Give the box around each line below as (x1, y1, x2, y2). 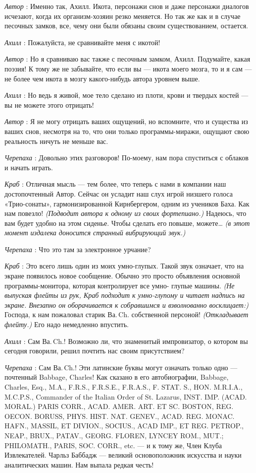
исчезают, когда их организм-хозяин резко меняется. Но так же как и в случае (4, 10, 241, 21)
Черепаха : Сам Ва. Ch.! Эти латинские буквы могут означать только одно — (4, 362, 238, 372)
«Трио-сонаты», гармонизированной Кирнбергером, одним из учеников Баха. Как (4, 198, 250, 208)
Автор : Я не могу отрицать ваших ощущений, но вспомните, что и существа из (4, 116, 248, 127)
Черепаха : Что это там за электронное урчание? (4, 244, 151, 254)
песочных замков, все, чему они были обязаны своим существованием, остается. (4, 20, 248, 31)
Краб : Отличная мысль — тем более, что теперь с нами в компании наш (4, 179, 226, 189)
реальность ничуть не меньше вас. (4, 135, 108, 146)
